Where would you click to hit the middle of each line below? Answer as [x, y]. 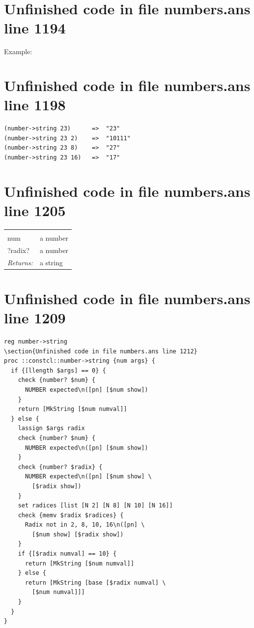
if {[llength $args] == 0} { [58, 370]
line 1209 [35, 318]
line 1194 [35, 28]
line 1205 [35, 210]
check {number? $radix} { [60, 467]
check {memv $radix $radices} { [71, 515]
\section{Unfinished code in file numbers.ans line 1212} [101, 351]
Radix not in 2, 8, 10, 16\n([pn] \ [85, 525]
